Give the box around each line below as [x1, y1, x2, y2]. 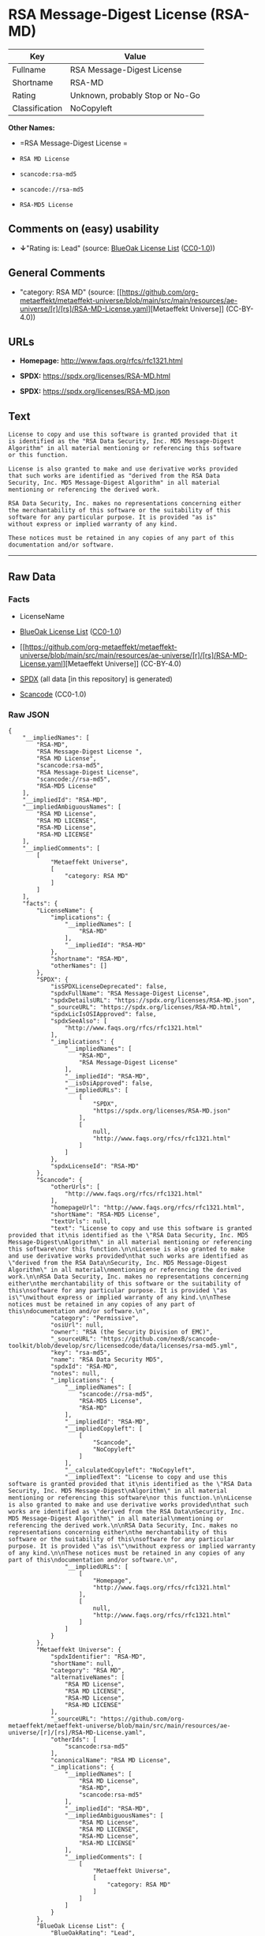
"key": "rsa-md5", [50, 1349, 111, 1357]
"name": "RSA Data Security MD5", [50, 1356, 164, 1364]
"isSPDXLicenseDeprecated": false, [50, 983, 168, 991]
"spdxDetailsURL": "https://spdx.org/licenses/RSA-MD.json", [50, 996, 256, 1004]
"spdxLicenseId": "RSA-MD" [50, 1162, 140, 1170]
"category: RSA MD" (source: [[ [19, 287, 122, 297]
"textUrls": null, [50, 1218, 111, 1225]
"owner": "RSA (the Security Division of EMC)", [50, 1328, 214, 1336]
